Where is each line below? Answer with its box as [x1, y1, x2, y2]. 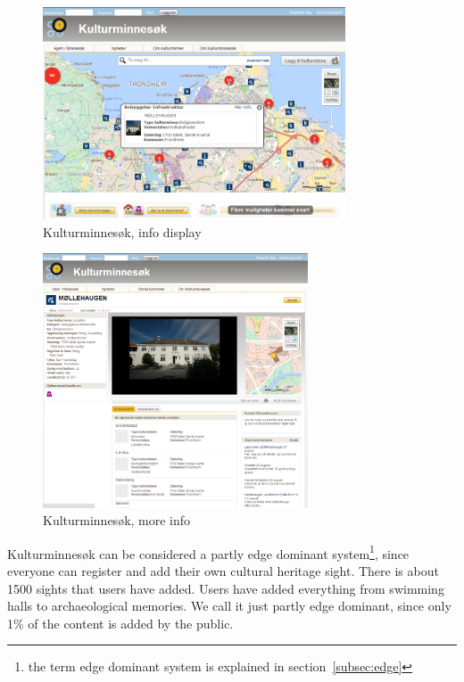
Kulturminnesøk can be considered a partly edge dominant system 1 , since [7, 541, 410, 563]
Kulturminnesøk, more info [43, 511, 191, 530]
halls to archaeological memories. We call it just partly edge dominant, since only [7, 596, 452, 615]
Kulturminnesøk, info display [43, 222, 202, 241]
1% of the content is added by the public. [7, 613, 234, 632]
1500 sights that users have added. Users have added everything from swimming [7, 579, 444, 597]
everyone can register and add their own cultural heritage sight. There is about [7, 562, 439, 580]
